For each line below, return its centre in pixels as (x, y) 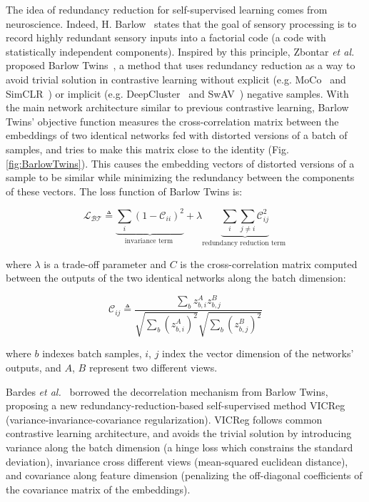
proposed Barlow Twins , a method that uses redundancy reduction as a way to (181, 65)
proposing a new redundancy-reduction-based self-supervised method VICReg (176, 405)
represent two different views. (153, 368)
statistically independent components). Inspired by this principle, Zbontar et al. (180, 51)
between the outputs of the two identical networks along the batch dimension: (176, 278)
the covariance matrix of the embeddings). (98, 489)
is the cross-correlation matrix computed (269, 263)
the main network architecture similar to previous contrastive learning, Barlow (177, 107)
